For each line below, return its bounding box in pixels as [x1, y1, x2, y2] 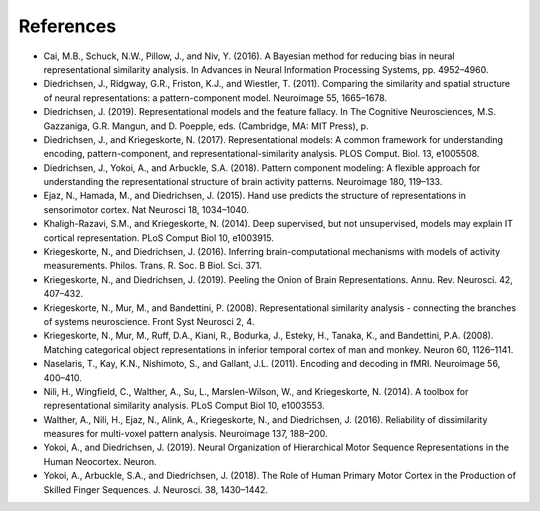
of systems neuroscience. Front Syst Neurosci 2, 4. [43, 315, 255, 327]
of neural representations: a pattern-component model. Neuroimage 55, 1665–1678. [43, 91, 388, 104]
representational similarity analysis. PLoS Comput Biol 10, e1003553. [43, 400, 325, 412]
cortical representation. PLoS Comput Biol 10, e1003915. [43, 231, 274, 244]
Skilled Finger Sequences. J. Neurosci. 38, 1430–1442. [43, 483, 269, 495]
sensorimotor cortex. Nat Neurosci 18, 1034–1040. [43, 203, 250, 215]
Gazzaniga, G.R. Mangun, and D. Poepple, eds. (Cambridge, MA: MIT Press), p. [43, 120, 369, 132]
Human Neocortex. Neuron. [43, 455, 157, 467]
